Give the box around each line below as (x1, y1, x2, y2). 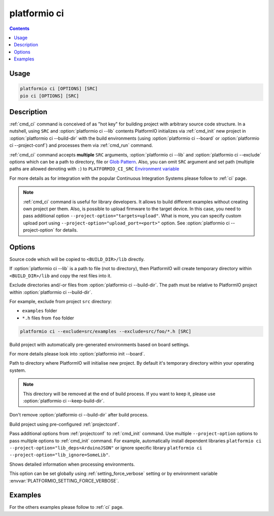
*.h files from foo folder (22, 315, 75, 321)
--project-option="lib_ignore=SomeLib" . (9, 452, 110, 458)
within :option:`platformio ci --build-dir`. (9, 289, 92, 295)
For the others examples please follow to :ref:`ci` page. (9, 504, 124, 510)
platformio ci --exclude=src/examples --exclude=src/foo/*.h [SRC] (20, 328, 192, 334)
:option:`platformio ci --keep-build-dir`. (23, 398, 105, 404)
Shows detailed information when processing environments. (9, 461, 135, 467)
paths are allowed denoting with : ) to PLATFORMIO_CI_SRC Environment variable (9, 166, 180, 172)
